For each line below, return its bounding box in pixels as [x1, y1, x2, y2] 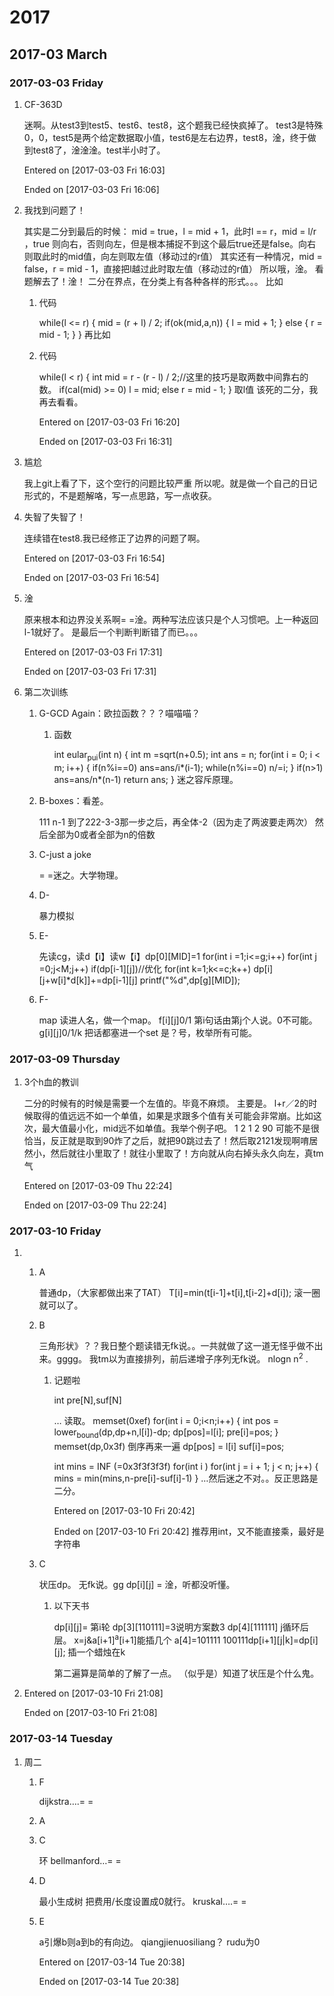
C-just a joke [38, 848, 92, 860]
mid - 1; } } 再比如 [38, 328, 111, 340]
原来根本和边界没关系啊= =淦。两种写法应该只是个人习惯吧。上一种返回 [23, 613, 319, 625]
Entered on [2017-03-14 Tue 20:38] [38, 1956, 186, 1968]
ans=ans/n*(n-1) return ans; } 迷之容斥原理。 [53, 773, 239, 785]
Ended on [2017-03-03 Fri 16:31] [38, 435, 173, 447]
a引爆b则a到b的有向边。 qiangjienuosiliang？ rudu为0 [38, 1936, 261, 1948]
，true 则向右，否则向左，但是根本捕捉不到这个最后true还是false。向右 [23, 237, 317, 250]
